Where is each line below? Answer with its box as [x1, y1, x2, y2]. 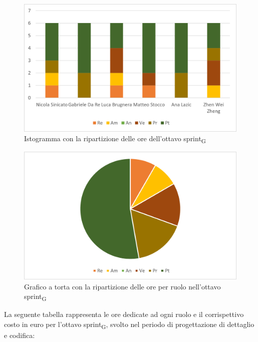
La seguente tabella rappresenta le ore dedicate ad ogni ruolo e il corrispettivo [4, 309, 244, 319]
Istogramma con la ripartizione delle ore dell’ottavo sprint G [24, 133, 206, 145]
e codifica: [4, 330, 35, 340]
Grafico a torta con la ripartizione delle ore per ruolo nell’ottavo [24, 281, 221, 291]
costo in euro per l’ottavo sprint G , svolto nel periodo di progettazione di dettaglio [4, 318, 254, 330]
